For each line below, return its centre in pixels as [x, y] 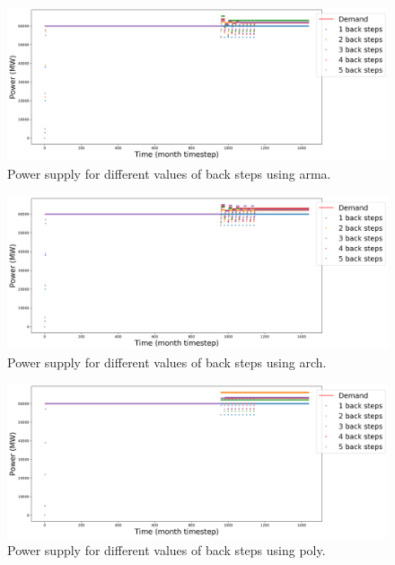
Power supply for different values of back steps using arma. [169, 174]
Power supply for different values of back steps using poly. [167, 550]
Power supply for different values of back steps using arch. [167, 362]
